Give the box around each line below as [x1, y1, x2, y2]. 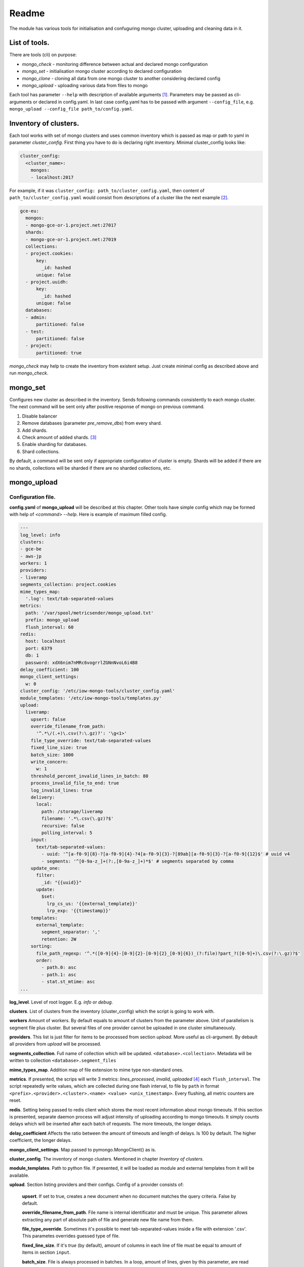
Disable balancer [22, 413, 58, 419]
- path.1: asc [41, 972, 77, 978]
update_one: [30, 865, 61, 871]
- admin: [25, 314, 47, 320]
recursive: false [41, 823, 85, 829]
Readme [9, 8, 45, 19]
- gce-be [20, 546, 42, 552]
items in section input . [22, 1249, 71, 1255]
